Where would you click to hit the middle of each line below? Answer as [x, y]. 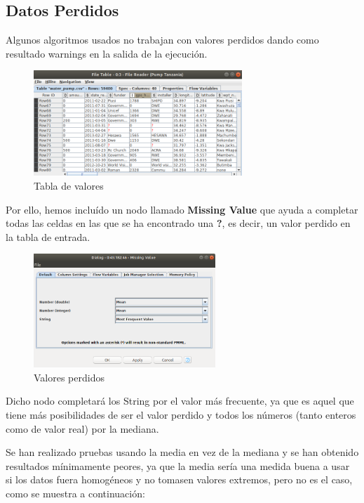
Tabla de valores [69, 186]
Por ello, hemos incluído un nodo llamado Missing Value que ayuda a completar [182, 209]
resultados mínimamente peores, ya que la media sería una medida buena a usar [178, 465]
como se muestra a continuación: [75, 493]
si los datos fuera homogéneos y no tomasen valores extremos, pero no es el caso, [179, 479]
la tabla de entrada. [48, 236]
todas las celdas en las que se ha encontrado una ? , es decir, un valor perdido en [178, 223]
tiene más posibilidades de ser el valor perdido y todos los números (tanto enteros [181, 414]
